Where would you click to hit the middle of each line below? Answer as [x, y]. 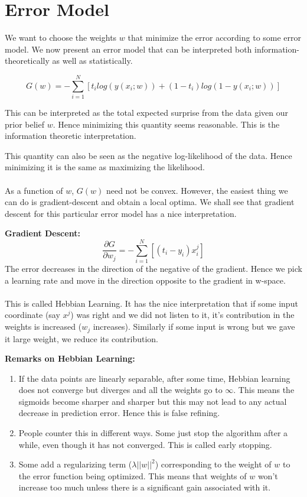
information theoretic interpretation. [71, 136]
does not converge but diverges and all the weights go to [120, 390]
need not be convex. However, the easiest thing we [197, 190]
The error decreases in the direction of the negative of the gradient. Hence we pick [153, 269]
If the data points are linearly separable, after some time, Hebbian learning [154, 378]
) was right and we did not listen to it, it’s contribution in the [182, 315]
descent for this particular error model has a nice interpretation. [121, 213]
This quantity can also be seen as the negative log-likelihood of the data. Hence [148, 155]
